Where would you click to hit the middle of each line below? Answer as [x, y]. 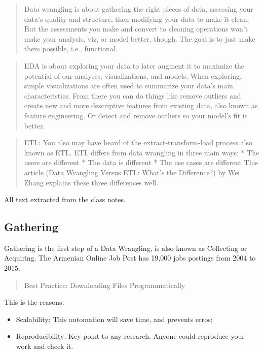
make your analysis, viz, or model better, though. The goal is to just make [140, 38]
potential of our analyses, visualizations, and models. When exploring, [133, 75]
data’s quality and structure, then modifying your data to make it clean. [137, 19]
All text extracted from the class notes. [65, 199]
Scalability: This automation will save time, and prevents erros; [114, 319]
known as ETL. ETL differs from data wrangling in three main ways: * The [142, 152]
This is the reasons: [34, 302]
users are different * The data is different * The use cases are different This [141, 162]
